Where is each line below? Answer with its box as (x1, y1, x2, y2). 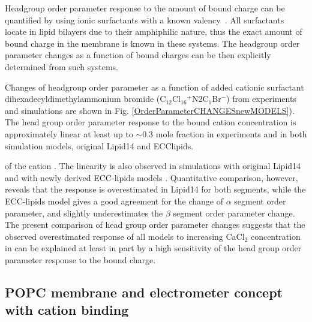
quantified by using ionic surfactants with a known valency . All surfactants (5, 13, 284, 26)
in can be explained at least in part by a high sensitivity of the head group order (5, 242, 302, 254)
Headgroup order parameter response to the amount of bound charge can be (5, 2, 285, 14)
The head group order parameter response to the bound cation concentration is (5, 116, 296, 128)
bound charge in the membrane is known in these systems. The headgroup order (5, 37, 300, 49)
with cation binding (5, 300, 129, 319)
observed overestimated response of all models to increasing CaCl (5, 230, 245, 242)
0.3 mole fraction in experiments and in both (142, 127, 307, 140)
